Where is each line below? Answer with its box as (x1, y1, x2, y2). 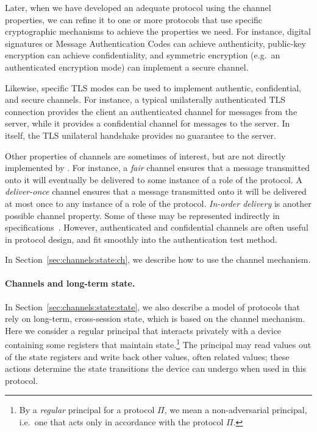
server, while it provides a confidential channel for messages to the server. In (5, 117, 290, 130)
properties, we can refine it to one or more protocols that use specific (5, 13, 263, 26)
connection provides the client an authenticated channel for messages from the (5, 105, 297, 117)
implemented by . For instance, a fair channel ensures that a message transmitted (5, 161, 310, 174)
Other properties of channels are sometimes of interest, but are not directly (5, 149, 286, 162)
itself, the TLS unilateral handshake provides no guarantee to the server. (5, 128, 276, 141)
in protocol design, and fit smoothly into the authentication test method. (5, 232, 277, 245)
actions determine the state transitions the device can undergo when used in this (5, 362, 307, 375)
